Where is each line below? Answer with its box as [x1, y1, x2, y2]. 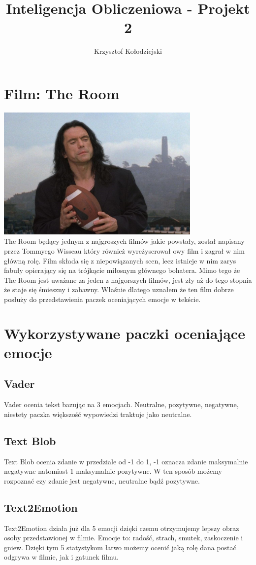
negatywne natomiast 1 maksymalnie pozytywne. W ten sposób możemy [4, 466, 222, 476]
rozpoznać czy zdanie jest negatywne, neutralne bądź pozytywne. [4, 475, 200, 486]
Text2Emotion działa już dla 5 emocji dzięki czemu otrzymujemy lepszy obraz [4, 523, 239, 533]
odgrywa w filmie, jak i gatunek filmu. [4, 552, 119, 562]
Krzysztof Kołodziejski [94, 46, 162, 56]
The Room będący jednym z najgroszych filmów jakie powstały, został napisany [4, 236, 245, 246]
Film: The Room [4, 83, 120, 103]
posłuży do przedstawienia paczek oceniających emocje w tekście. [4, 294, 201, 304]
